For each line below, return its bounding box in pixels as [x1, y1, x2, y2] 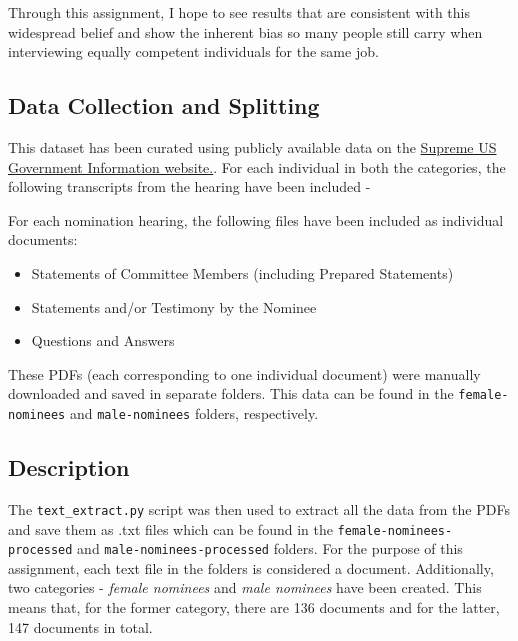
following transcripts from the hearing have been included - [8, 176, 371, 197]
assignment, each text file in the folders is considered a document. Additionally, [8, 557, 494, 578]
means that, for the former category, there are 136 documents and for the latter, [8, 597, 500, 617]
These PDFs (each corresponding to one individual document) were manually [8, 363, 481, 384]
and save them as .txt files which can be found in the [8, 518, 333, 539]
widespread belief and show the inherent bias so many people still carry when [8, 21, 483, 42]
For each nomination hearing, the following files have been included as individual [8, 209, 504, 230]
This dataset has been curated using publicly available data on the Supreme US [8, 136, 497, 157]
